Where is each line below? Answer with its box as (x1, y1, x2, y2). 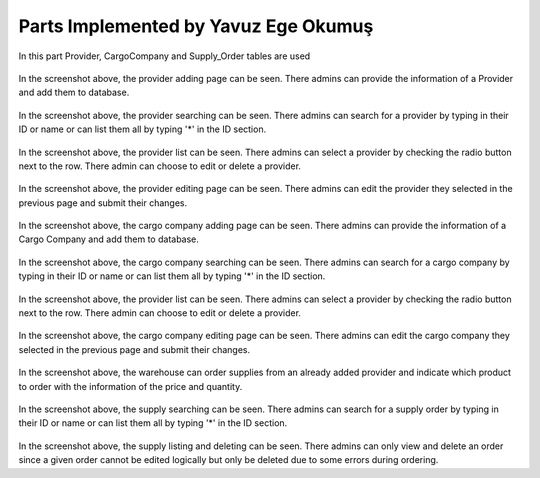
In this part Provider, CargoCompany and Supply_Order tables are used (18, 50, 311, 62)
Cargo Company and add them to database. (18, 233, 200, 245)
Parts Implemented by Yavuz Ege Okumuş (18, 15, 374, 37)
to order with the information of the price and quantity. (18, 380, 243, 392)
